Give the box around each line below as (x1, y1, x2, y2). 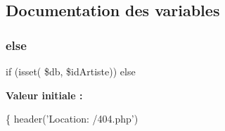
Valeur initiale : (6, 87, 83, 102)
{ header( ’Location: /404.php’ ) (6, 111, 139, 126)
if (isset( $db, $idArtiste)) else (6, 64, 136, 78)
